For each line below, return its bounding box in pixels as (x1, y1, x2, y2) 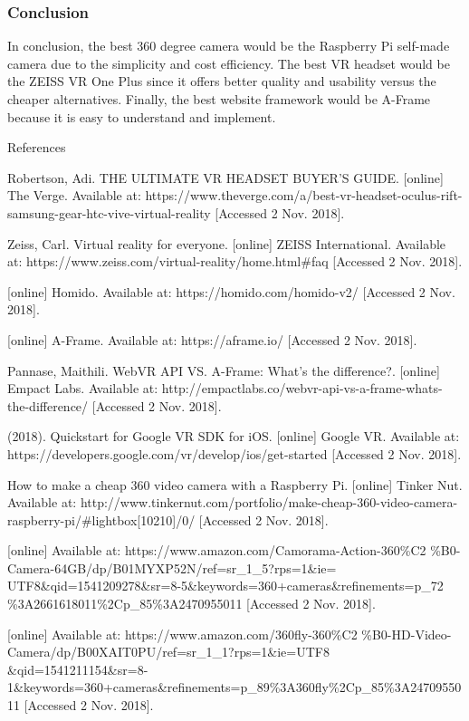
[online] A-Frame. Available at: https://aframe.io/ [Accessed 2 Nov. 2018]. (7, 330, 417, 349)
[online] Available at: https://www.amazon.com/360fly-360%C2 (7, 624, 358, 643)
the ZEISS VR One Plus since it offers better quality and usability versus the (7, 72, 436, 91)
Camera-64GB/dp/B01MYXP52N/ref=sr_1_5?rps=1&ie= (7, 558, 337, 577)
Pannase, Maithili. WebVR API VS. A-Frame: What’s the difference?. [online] (7, 360, 440, 380)
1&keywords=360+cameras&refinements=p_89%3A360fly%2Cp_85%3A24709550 (7, 678, 462, 697)
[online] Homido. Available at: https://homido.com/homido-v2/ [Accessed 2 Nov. (7, 282, 455, 301)
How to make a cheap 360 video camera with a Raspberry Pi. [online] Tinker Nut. (7, 475, 463, 494)
